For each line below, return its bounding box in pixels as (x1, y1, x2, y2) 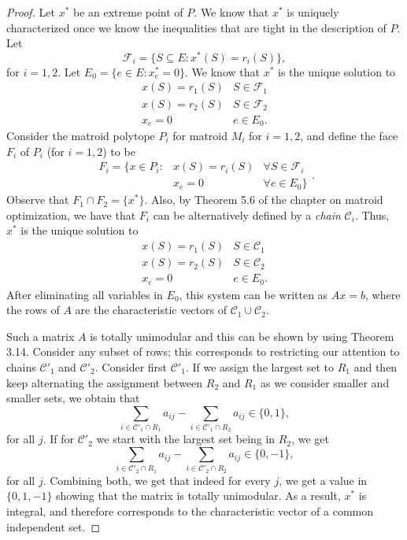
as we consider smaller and (260, 374, 390, 390)
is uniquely (287, 4, 339, 20)
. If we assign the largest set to (185, 358, 335, 375)
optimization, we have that (6, 206, 136, 223)
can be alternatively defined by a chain (153, 206, 341, 223)
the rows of (6, 301, 60, 318)
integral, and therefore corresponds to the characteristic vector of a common (6, 502, 374, 519)
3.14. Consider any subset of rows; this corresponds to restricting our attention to (6, 343, 400, 360)
